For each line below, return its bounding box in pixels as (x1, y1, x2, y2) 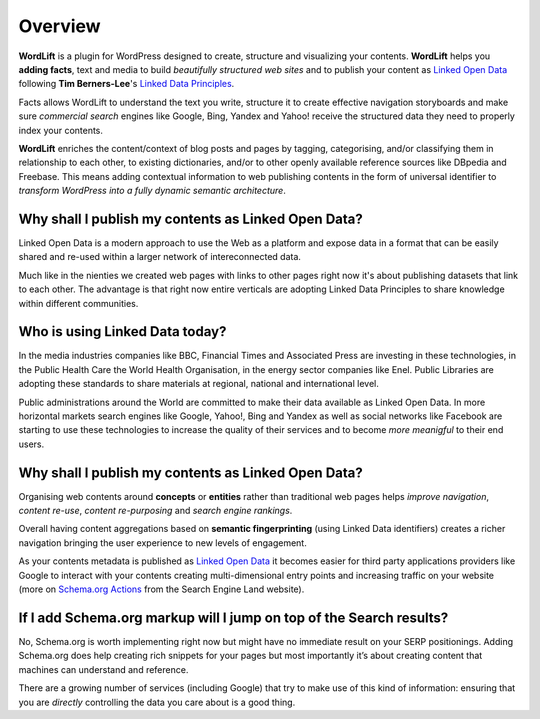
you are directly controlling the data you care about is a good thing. (18, 696, 296, 708)
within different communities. (18, 297, 139, 309)
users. (18, 438, 45, 450)
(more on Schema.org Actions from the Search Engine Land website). (18, 583, 305, 595)
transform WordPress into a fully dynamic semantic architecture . (18, 185, 287, 197)
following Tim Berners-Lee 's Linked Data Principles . (18, 78, 235, 90)
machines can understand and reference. (18, 663, 189, 675)
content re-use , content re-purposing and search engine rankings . (18, 505, 293, 517)
